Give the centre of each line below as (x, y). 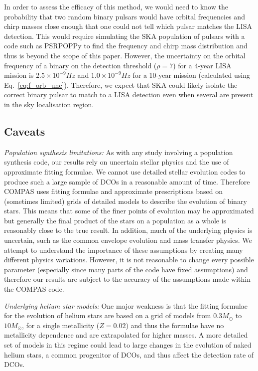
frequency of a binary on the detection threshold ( (80, 65)
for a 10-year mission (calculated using (192, 75)
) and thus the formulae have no (175, 325)
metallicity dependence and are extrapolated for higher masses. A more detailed (126, 335)
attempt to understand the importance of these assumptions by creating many (124, 250)
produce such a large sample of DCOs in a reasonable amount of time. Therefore (127, 181)
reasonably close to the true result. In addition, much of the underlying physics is (128, 230)
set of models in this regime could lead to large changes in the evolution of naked (128, 345)
